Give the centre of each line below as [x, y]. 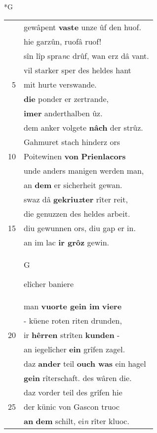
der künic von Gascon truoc [72, 406]
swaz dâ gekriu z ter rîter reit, [76, 199]
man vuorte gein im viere [73, 306]
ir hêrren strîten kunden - [72, 335]
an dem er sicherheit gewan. [73, 185]
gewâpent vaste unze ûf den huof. [82, 27]
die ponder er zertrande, [66, 98]
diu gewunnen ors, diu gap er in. [80, 228]
